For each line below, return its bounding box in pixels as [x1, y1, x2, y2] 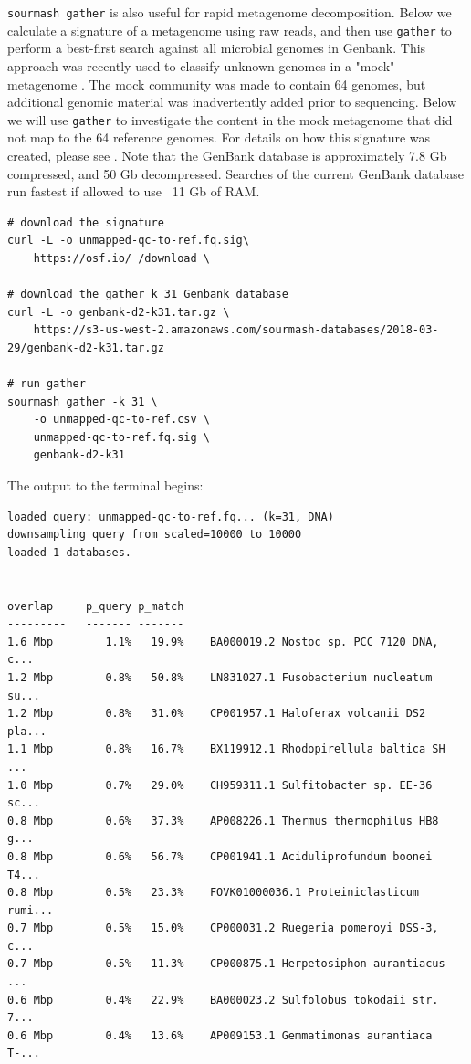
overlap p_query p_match [7, 599, 184, 613]
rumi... [7, 903, 54, 917]
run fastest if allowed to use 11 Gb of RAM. [7, 182, 260, 201]
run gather [20, 377, 86, 391]
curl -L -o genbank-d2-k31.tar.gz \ [7, 305, 230, 319]
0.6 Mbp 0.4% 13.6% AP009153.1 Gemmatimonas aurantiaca [7, 1028, 433, 1042]
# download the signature [7, 216, 164, 229]
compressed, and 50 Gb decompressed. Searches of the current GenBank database [7, 163, 464, 183]
